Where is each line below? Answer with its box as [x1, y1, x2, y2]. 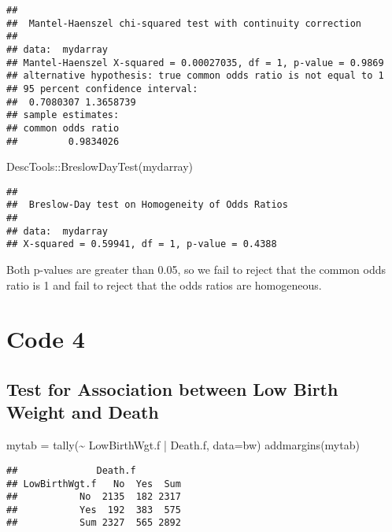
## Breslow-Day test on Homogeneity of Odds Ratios [6, 199, 288, 211]
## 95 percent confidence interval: [6, 83, 198, 94]
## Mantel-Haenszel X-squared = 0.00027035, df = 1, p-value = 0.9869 [6, 57, 384, 68]
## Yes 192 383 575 [6, 504, 181, 515]
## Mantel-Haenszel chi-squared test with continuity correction [6, 17, 362, 29]
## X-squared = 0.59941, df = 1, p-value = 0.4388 [6, 238, 277, 250]
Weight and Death [6, 400, 159, 424]
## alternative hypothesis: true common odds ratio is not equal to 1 [6, 70, 384, 82]
